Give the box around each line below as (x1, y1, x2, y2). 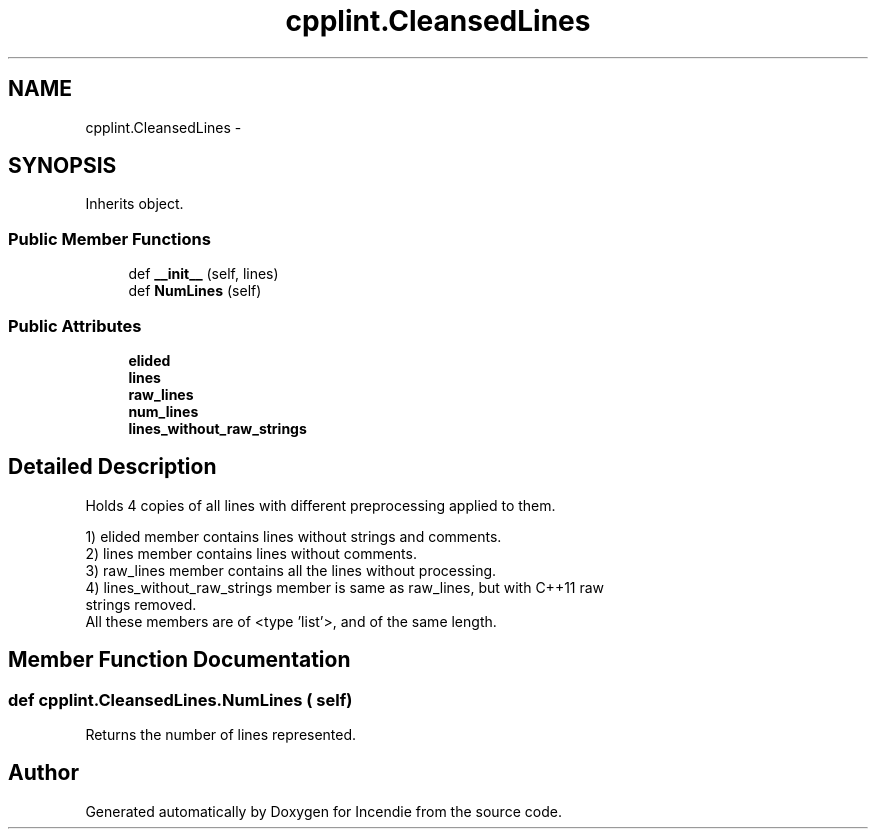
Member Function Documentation (8, 647, 351, 673)
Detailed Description (8, 454, 217, 480)
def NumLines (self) (128, 282, 262, 300)
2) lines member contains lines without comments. (85, 544, 417, 562)
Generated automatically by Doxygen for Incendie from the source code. (85, 802, 562, 820)
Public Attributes (8, 315, 142, 336)
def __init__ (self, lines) (128, 265, 279, 283)
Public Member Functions (8, 228, 211, 249)
